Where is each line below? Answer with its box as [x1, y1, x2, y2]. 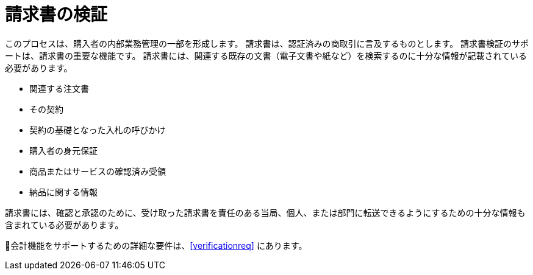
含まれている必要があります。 [5, 219, 124, 230]
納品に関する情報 [29, 186, 98, 197]
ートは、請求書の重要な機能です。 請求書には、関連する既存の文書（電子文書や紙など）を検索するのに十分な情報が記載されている [5, 50, 528, 61]
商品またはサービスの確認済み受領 [29, 165, 166, 176]
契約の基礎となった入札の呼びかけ [29, 124, 166, 135]
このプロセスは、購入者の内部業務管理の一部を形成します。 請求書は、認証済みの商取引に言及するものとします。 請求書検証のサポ [5, 38, 529, 49]
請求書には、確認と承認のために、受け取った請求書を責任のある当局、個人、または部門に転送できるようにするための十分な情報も [5, 207, 526, 218]
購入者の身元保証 [29, 145, 98, 156]
